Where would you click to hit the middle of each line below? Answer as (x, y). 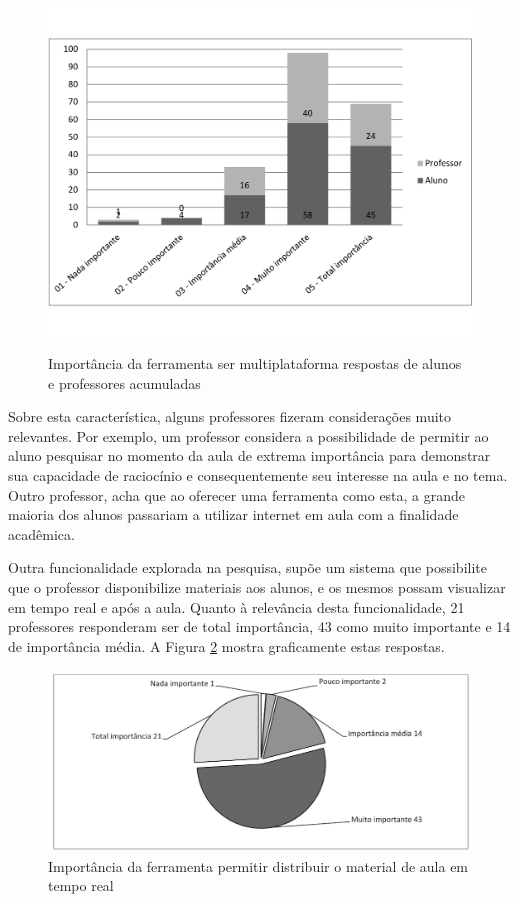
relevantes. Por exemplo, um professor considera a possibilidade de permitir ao (248, 435)
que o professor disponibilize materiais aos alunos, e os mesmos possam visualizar (257, 587)
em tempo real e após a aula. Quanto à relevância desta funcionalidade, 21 (236, 606)
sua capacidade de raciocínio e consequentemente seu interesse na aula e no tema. (258, 475)
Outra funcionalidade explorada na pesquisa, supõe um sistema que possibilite (247, 567)
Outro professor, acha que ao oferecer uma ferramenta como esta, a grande (237, 494)
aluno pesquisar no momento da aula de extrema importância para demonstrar (249, 455)
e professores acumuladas (124, 382)
